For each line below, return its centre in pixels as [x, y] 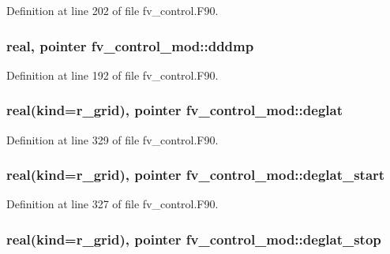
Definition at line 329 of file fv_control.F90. [112, 139]
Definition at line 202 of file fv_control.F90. [112, 10]
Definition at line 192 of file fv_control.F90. [112, 75]
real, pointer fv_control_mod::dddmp [130, 45]
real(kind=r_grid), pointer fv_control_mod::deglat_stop [194, 239]
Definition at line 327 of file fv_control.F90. [112, 204]
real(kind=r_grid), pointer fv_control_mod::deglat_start [196, 175]
